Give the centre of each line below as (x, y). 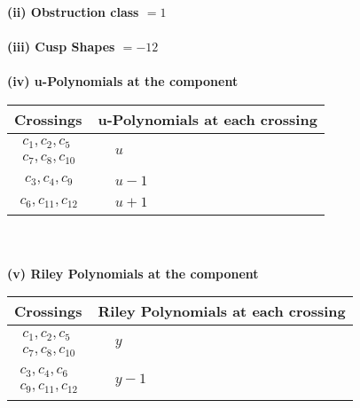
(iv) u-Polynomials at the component (123, 81)
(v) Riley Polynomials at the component (133, 273)
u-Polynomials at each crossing (207, 119)
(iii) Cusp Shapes (61, 47)
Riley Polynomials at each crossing (222, 311)
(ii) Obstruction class (73, 12)
